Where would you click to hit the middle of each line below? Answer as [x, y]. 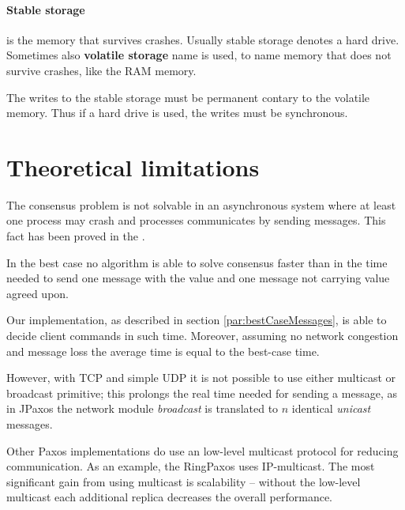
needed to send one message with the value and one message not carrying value [198, 278]
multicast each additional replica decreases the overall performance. [170, 497]
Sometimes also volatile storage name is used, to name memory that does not [199, 55]
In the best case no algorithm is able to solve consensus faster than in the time [197, 262]
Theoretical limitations [133, 166]
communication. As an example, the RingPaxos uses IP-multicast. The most [191, 466]
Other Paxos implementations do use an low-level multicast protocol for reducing [202, 450]
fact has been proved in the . [76, 236]
